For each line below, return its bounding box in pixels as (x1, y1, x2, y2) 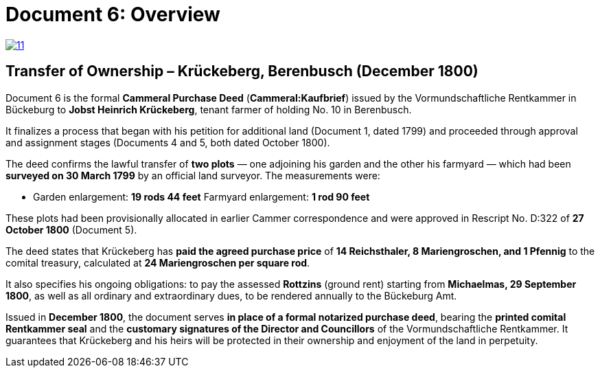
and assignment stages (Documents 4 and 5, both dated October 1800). (5, 136, 330, 148)
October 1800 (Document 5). (5, 223, 137, 236)
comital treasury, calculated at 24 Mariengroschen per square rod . (5, 256, 310, 269)
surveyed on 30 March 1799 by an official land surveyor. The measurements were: (5, 169, 380, 181)
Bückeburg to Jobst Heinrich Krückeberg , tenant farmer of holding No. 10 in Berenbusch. (5, 103, 412, 115)
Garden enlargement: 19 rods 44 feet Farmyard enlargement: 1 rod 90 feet (33, 190, 370, 203)
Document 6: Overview (5, 3, 220, 26)
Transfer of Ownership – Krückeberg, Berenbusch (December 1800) (5, 63, 478, 80)
